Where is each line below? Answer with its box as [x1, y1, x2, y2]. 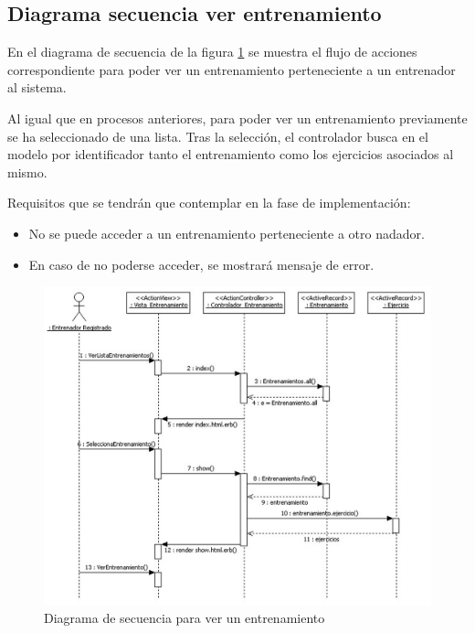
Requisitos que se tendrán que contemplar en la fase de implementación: [7, 193, 411, 212]
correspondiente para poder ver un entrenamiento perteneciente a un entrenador [7, 59, 456, 79]
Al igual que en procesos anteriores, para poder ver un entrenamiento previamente [7, 108, 468, 127]
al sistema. [7, 78, 67, 97]
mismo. [7, 162, 47, 181]
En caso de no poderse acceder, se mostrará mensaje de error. [28, 254, 375, 274]
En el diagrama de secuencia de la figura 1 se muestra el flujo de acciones [7, 42, 417, 61]
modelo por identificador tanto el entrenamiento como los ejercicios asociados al [7, 145, 454, 164]
